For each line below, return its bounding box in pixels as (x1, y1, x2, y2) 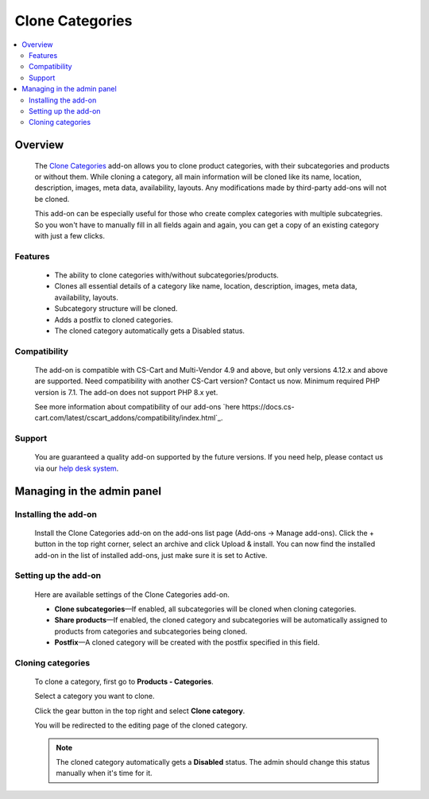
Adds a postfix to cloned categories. (54, 315, 174, 324)
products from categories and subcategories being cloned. (54, 626, 248, 636)
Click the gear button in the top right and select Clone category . (34, 706, 245, 716)
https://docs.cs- (242, 402, 295, 412)
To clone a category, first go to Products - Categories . (34, 677, 214, 687)
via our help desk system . (34, 463, 119, 473)
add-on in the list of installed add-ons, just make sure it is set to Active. (34, 550, 268, 560)
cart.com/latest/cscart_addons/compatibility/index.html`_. (34, 413, 223, 423)
